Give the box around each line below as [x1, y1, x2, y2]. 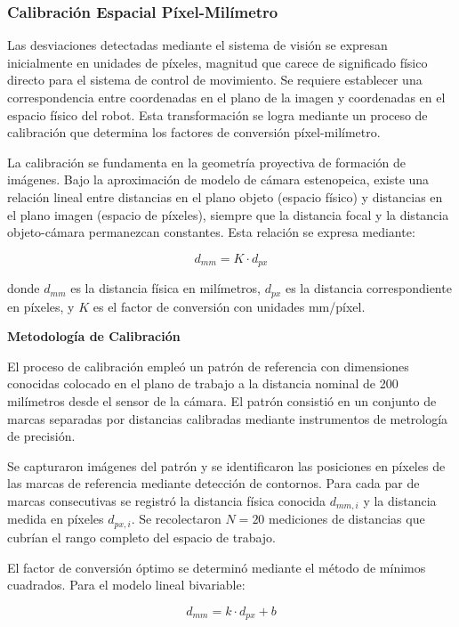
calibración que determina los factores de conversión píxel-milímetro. [7, 123, 381, 142]
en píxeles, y [7, 297, 75, 315]
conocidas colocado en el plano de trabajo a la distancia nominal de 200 [7, 374, 399, 393]
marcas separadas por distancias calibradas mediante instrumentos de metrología [7, 409, 448, 427]
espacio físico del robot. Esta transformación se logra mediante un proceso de [7, 105, 428, 124]
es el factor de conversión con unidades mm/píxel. [93, 297, 366, 315]
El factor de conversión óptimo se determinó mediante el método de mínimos [7, 558, 426, 576]
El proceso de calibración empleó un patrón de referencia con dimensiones [7, 356, 409, 375]
